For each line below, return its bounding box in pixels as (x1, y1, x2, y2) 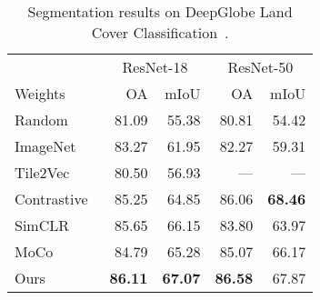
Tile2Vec (15, 162, 70, 183)
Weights (15, 83, 65, 104)
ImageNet (15, 135, 76, 156)
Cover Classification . (91, 22, 229, 43)
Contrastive (15, 188, 88, 209)
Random (15, 109, 68, 130)
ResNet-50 (227, 56, 294, 77)
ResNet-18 (122, 56, 188, 77)
